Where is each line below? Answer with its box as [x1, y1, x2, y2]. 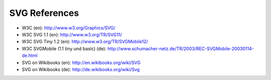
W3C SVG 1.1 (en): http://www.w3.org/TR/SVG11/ [22, 31, 122, 37]
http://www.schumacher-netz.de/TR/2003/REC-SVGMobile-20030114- [107, 45, 254, 52]
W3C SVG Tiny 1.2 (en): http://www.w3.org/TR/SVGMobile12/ [22, 39, 148, 45]
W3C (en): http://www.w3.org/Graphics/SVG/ [22, 25, 115, 31]
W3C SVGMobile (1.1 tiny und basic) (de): [22, 45, 106, 52]
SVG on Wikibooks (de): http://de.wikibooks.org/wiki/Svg [22, 66, 140, 72]
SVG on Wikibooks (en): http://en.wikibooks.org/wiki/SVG [22, 60, 141, 66]
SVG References [9, 7, 79, 18]
